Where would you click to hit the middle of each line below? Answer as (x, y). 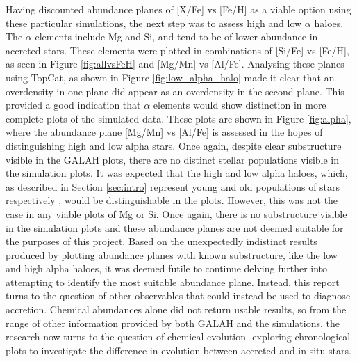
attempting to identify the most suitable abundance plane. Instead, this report (173, 282)
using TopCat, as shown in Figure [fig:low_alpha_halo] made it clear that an (170, 77)
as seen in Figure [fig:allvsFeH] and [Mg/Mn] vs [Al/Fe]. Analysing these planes (175, 64)
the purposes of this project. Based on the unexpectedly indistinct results (161, 241)
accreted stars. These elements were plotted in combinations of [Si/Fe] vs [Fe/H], (177, 50)
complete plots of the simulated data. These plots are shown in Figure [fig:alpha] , (178, 118)
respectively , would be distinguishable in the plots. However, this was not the (172, 200)
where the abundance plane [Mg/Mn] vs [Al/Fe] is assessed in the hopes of (164, 132)
